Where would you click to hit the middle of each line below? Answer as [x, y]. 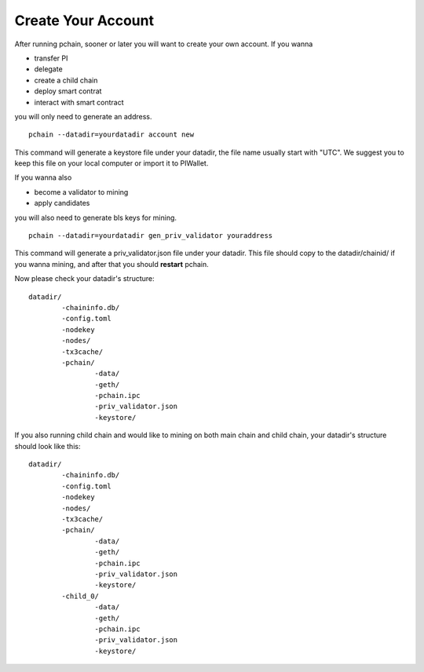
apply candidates [62, 203]
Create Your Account [84, 20]
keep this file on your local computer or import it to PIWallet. [111, 163]
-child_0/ [80, 596]
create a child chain [66, 80]
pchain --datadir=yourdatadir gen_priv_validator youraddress [151, 236]
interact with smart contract [79, 102]
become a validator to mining [81, 192]
